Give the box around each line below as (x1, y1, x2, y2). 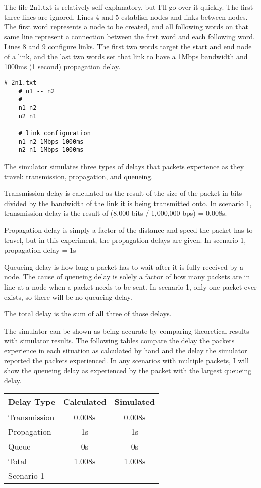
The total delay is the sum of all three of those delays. (4, 308, 172, 319)
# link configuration (18, 130, 91, 137)
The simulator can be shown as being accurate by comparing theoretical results (4, 325, 249, 336)
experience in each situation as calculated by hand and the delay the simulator (4, 345, 247, 355)
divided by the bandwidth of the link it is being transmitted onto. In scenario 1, (4, 197, 252, 208)
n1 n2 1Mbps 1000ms (18, 138, 84, 145)
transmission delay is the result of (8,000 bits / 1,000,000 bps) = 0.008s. (4, 208, 227, 218)
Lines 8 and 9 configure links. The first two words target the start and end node (4, 41, 252, 52)
